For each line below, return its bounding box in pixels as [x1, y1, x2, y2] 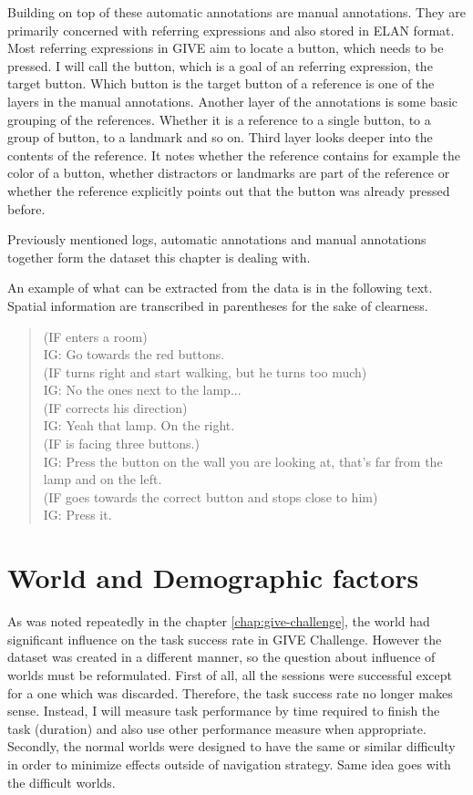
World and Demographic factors [7, 559, 419, 596]
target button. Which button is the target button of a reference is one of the [7, 74, 435, 93]
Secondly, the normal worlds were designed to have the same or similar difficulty [7, 737, 456, 756]
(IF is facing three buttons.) [43, 434, 200, 453]
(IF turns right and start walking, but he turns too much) [43, 362, 367, 381]
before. [7, 199, 46, 218]
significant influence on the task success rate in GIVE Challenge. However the [7, 629, 442, 648]
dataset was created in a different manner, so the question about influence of [7, 647, 436, 666]
